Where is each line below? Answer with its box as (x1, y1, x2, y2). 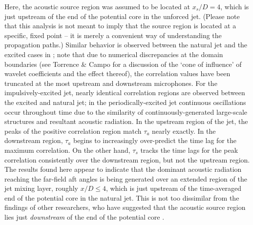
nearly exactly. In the (152, 125, 216, 136)
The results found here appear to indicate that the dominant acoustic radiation (4, 164, 242, 174)
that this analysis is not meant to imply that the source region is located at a (4, 20, 236, 31)
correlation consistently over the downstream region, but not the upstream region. (4, 154, 250, 164)
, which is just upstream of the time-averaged (105, 183, 242, 193)
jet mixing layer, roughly (4, 183, 78, 193)
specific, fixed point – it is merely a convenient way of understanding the (4, 30, 222, 40)
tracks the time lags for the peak (140, 144, 238, 155)
